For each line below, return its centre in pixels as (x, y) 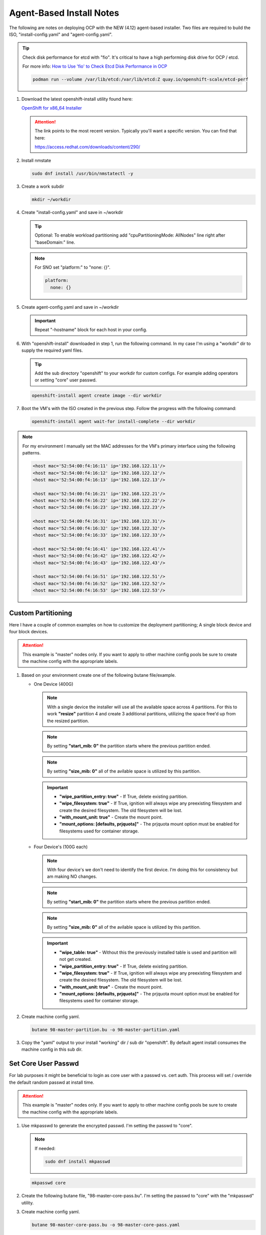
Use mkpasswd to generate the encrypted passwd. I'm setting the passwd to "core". (107, 1126)
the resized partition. (68, 721)
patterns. (32, 453)
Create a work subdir (43, 186)
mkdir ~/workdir (51, 200)
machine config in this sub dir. (52, 1049)
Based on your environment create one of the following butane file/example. (99, 675)
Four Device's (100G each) (61, 847)
